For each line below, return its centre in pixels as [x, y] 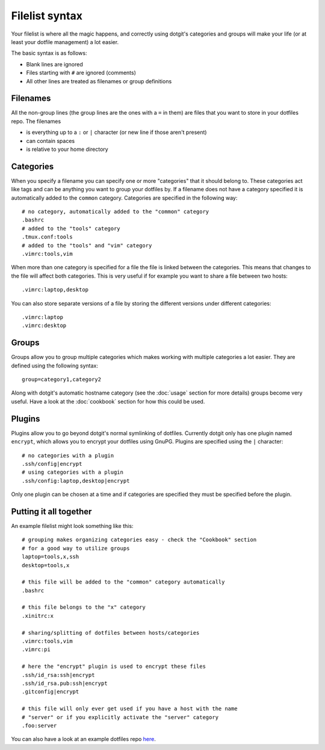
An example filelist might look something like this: [72, 526]
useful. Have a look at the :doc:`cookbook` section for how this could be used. [108, 401]
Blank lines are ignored [55, 64]
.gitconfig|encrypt [51, 692]
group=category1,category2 [62, 380]
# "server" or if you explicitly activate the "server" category [120, 717]
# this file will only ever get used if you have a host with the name [130, 709]
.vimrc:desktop [44, 326]
